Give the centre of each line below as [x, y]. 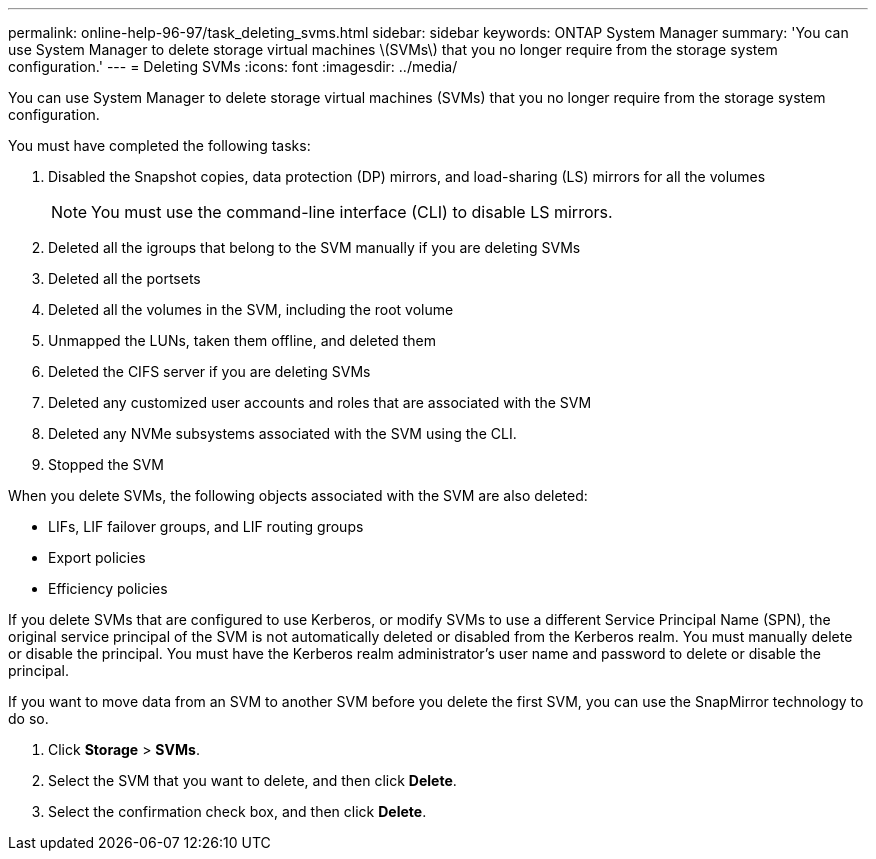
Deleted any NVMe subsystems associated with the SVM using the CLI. [282, 433]
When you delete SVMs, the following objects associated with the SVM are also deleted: [298, 495]
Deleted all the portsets [124, 278]
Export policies [97, 557]
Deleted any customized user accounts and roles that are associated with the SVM [320, 402]
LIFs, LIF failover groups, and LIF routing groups [206, 526]
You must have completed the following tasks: [159, 145]
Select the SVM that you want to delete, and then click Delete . [252, 780]
